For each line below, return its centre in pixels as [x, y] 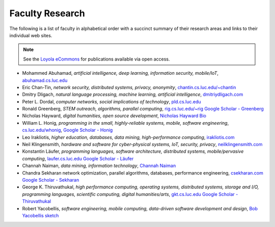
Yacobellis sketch [40, 215]
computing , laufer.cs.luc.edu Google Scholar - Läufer [78, 158]
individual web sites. [31, 35]
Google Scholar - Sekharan [51, 180]
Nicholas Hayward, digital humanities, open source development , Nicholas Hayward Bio [114, 116]
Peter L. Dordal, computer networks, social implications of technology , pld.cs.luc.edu [112, 101]
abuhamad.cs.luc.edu [45, 80]
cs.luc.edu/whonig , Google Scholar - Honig [67, 130]
